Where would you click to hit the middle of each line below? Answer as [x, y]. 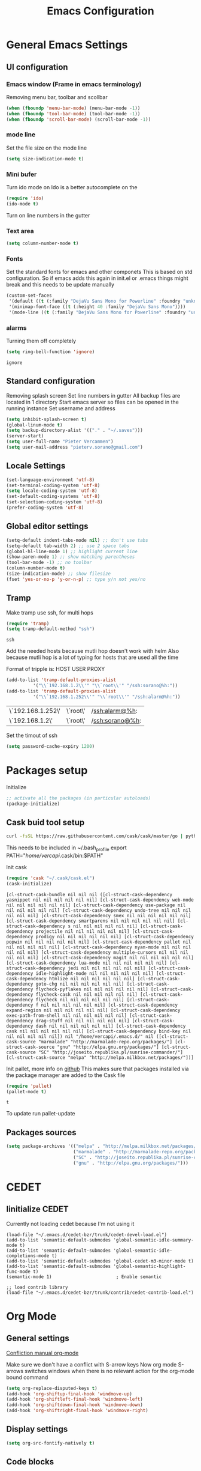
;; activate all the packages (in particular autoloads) [79, 798]
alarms [16, 327]
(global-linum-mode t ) [34, 425]
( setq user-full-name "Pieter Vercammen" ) [60, 442]
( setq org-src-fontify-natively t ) [51, 1443]
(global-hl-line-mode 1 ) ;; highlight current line [72, 551]
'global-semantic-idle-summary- [154, 1240]
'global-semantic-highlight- [150, 1266]
